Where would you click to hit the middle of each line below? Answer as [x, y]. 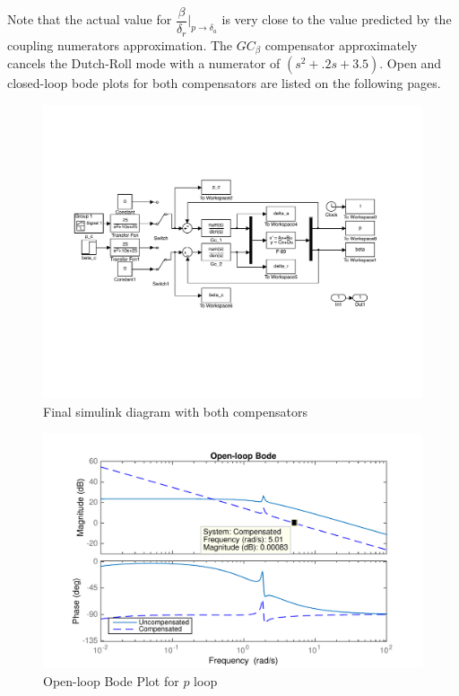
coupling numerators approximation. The [120, 44]
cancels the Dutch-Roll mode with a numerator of [144, 62]
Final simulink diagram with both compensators [175, 411]
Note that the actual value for [90, 19]
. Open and [411, 62]
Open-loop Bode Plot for [111, 680]
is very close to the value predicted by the [337, 19]
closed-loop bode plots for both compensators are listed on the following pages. [224, 82]
